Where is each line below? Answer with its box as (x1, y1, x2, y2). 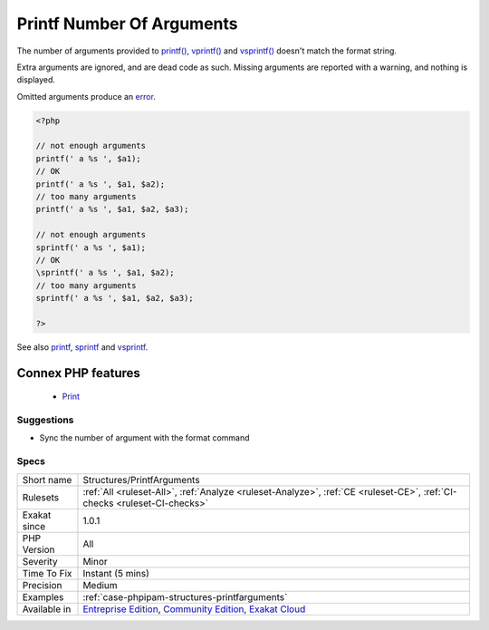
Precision (22, 578, 62, 591)
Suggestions (16, 413, 74, 426)
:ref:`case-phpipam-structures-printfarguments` (82, 590, 288, 603)
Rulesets (22, 490, 59, 503)
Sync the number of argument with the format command (39, 432, 250, 443)
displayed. (16, 74, 56, 85)
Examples (22, 590, 64, 603)
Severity (22, 555, 58, 567)
